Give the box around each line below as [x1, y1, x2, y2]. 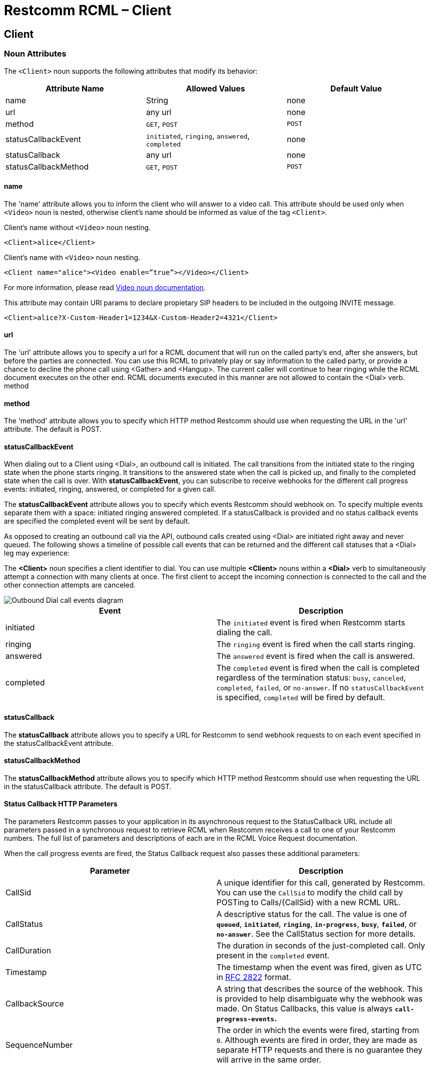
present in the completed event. [216, 950, 330, 961]
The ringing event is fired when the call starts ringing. [216, 639, 416, 650]
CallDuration [5, 946, 51, 956]
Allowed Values [185, 83, 246, 93]
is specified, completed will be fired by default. [216, 692, 385, 703]
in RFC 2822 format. [216, 972, 291, 982]
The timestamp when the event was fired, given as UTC [216, 962, 422, 973]
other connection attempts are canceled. [4, 581, 136, 590]
